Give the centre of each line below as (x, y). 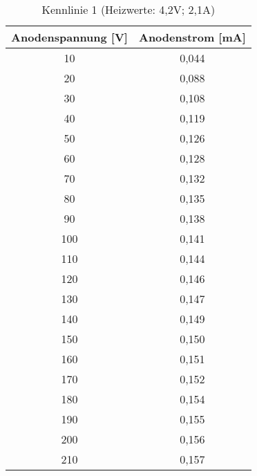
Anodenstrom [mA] (192, 37)
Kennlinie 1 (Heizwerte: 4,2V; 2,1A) (128, 9)
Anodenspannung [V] (69, 37)
